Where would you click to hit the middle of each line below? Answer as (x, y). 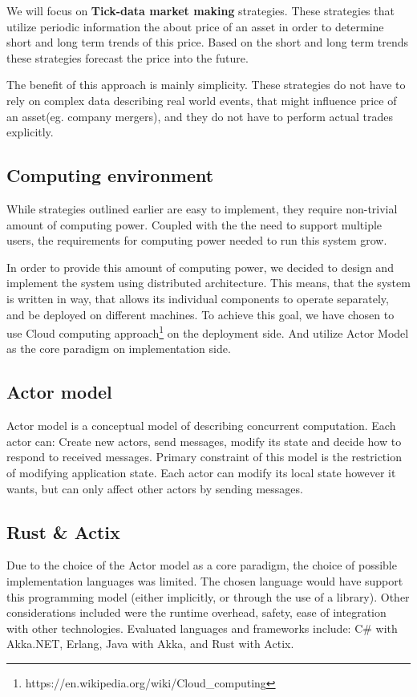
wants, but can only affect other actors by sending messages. (155, 488)
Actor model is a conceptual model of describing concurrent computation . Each (201, 425)
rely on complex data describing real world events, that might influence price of (202, 100)
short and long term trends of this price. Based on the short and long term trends (208, 42)
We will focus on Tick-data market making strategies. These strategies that (200, 10)
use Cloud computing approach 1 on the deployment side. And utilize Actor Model (208, 332)
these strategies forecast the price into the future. (128, 57)
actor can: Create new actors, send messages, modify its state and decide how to (204, 441)
